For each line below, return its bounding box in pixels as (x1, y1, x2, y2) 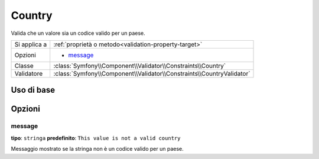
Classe (14, 61, 34, 70)
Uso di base (11, 85, 56, 95)
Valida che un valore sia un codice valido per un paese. (11, 30, 146, 37)
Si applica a (14, 40, 47, 48)
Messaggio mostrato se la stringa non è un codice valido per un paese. (11, 145, 184, 152)
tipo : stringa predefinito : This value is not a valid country (11, 134, 181, 141)
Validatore (14, 69, 43, 77)
